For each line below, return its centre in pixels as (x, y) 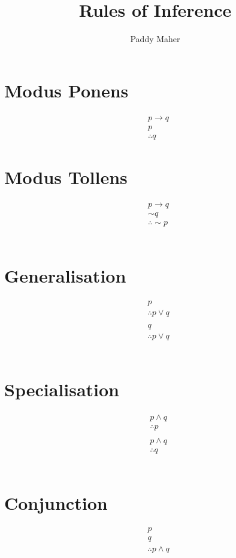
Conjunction (56, 502)
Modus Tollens (66, 176)
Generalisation (65, 275)
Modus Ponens (66, 90)
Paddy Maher (155, 39)
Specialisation (62, 389)
